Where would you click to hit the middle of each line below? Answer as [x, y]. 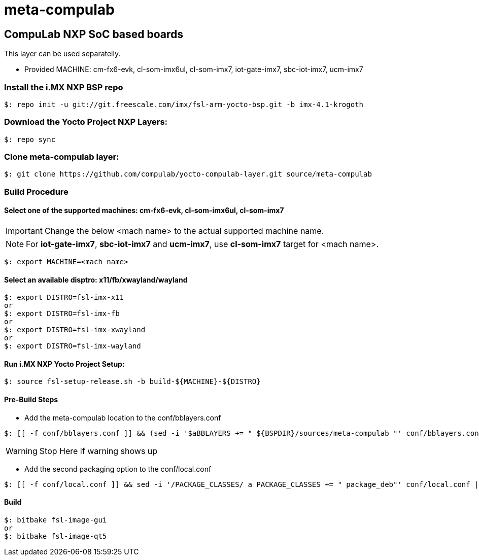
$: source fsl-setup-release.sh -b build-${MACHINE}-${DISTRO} [132, 382]
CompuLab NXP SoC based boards [94, 34]
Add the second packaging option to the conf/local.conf [118, 469]
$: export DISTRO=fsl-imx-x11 [64, 297]
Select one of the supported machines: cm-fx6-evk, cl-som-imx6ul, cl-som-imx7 [144, 211]
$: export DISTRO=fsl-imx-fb [62, 314]
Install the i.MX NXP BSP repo [64, 87]
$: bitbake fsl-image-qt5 [56, 536]
